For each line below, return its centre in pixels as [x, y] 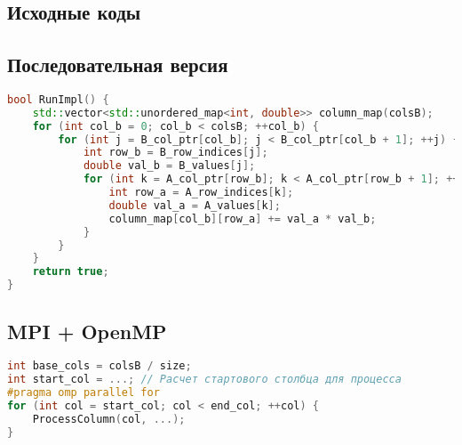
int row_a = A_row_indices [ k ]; [201, 193]
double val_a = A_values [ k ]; [195, 205]
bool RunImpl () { [58, 99]
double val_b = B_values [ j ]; [169, 166]
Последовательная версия [118, 65]
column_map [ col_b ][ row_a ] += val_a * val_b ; [243, 218]
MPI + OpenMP [87, 331]
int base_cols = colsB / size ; [100, 366]
